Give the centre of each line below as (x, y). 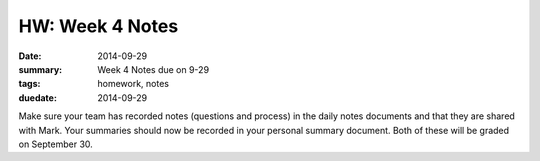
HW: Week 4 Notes (98, 26)
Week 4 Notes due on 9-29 (153, 69)
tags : (29, 84)
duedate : (37, 97)
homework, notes (133, 84)
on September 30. (56, 144)
